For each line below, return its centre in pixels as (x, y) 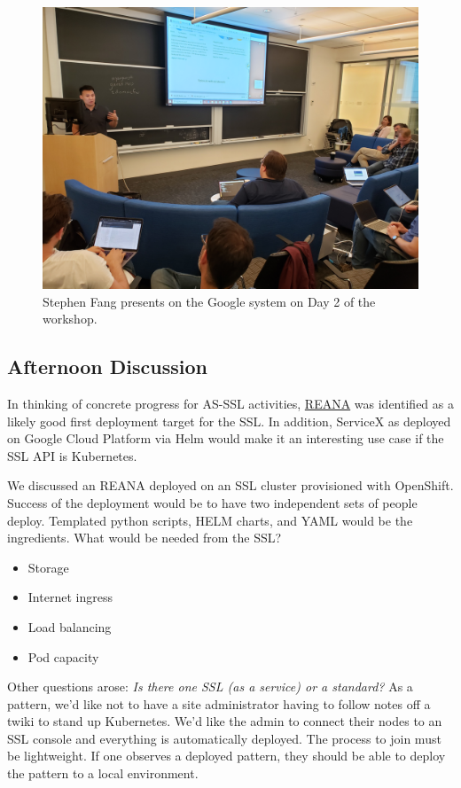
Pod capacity (63, 656)
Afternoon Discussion (107, 367)
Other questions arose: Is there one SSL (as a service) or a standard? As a (210, 687)
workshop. (70, 319)
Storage (48, 567)
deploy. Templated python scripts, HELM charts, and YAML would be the (210, 520)
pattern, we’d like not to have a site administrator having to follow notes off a (219, 703)
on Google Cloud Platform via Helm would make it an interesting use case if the (226, 438)
